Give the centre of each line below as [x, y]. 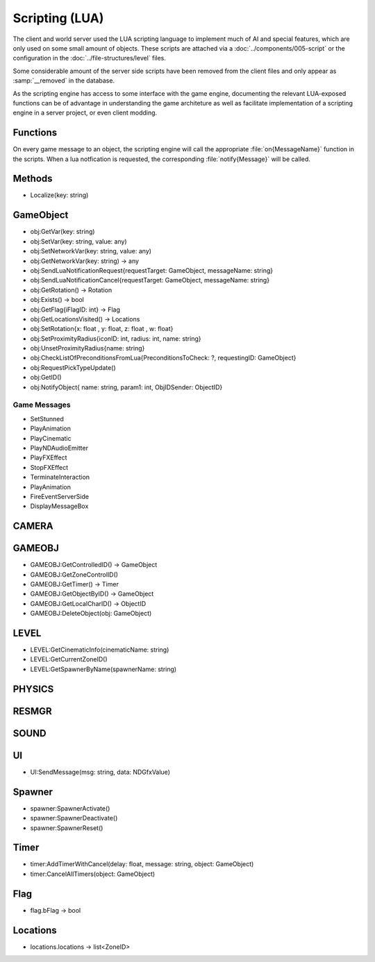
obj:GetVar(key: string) [62, 232]
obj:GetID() [46, 378]
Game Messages [42, 405]
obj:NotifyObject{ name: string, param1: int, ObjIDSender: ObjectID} [126, 387]
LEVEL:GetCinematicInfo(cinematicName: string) [100, 650]
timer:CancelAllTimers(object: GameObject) [93, 874]
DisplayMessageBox [59, 506]
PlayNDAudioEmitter [59, 448]
